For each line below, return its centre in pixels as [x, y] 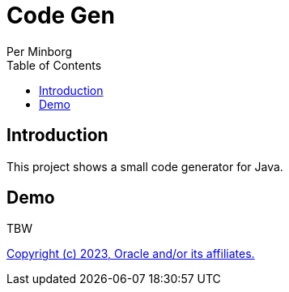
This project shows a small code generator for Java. [145, 166]
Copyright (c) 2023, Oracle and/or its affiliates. [131, 254]
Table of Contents [54, 65]
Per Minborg [40, 51]
